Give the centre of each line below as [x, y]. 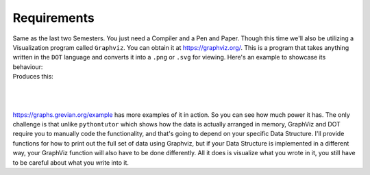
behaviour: [28, 67]
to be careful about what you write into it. [71, 162]
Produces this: [33, 77]
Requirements [54, 18]
